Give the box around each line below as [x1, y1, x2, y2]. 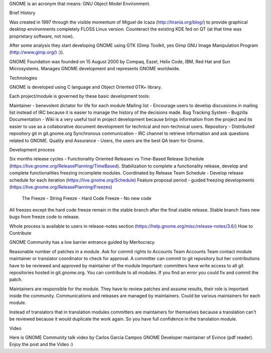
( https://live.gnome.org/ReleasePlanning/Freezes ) [9, 184, 112, 190]
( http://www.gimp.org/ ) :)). [9, 49, 64, 55]
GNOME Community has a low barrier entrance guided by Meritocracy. [9, 239, 156, 245]
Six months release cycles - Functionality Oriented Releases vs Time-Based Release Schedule [9, 156, 204, 162]
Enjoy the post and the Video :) [9, 341, 73, 347]
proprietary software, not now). [9, 33, 74, 39]
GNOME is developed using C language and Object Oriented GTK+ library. [9, 84, 163, 90]
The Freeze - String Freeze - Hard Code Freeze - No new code [22, 196, 152, 202]
